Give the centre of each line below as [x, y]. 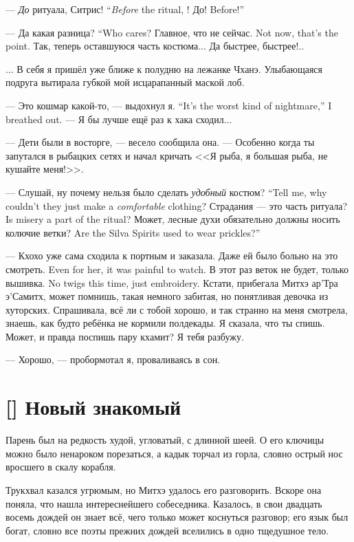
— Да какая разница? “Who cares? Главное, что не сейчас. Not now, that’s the [172, 32]
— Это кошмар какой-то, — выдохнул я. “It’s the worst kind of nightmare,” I [169, 105]
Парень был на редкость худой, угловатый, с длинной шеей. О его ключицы [165, 440]
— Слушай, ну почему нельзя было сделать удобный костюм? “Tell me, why [166, 192]
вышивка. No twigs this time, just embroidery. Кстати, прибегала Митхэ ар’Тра [172, 282]
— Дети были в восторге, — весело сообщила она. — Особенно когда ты [160, 142]
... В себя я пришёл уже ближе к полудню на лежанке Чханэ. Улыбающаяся [164, 68]
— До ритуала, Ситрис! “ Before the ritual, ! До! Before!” [125, 9]
